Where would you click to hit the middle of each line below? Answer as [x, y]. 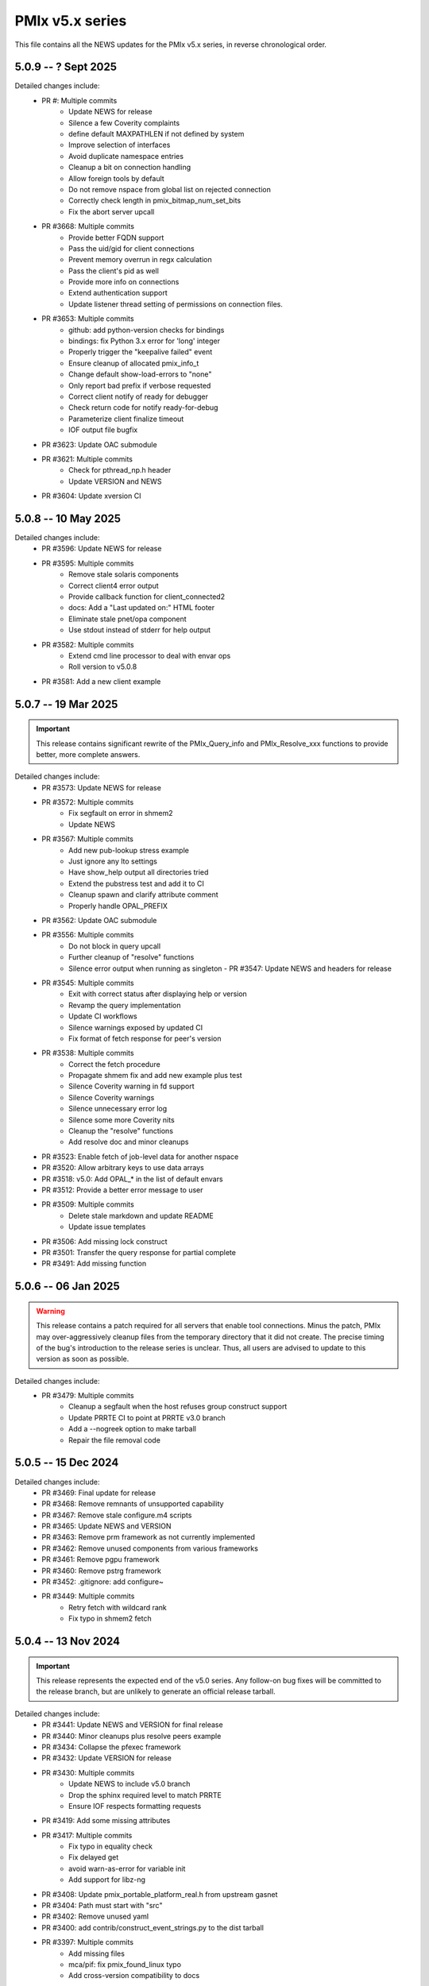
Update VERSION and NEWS [115, 481]
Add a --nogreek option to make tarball [132, 1429]
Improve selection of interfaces [120, 145]
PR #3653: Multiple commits [88, 319]
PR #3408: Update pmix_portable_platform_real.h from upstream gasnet [160, 1894]
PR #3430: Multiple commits [88, 1772]
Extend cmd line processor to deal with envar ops [150, 655]
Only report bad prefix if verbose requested [140, 385]
